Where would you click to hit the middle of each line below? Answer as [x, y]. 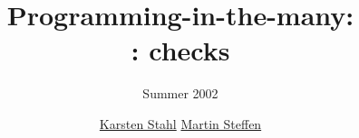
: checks [180, 50]
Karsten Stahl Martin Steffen [180, 123]
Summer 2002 [180, 93]
